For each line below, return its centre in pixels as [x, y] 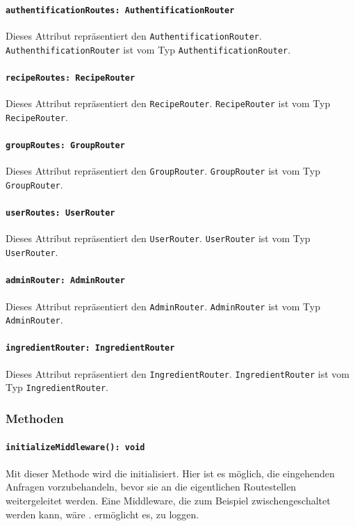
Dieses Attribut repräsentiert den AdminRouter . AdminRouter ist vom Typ [163, 306]
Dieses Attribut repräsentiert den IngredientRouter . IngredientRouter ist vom [177, 373]
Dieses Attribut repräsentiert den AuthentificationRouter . [134, 35]
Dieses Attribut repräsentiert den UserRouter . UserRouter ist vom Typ [158, 238]
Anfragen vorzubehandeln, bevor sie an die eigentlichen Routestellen [151, 487]
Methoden [35, 418]
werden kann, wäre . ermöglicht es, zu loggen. [102, 514]
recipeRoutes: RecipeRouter [71, 78]
